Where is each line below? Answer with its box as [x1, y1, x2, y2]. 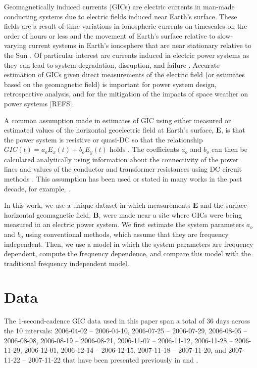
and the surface [200, 200, 247, 210]
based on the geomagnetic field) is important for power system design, [4, 79, 217, 89]
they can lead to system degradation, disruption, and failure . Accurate [4, 59, 220, 70]
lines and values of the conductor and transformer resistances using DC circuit [4, 164, 242, 174]
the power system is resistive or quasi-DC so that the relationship [4, 134, 203, 144]
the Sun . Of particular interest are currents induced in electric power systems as [4, 49, 250, 60]
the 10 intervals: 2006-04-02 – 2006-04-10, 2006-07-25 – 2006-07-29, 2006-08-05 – [4, 325, 247, 336]
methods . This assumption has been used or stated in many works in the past [4, 173, 242, 184]
